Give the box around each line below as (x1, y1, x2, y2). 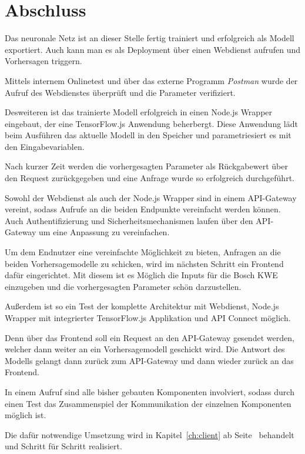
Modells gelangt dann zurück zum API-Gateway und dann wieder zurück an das (5, 354, 294, 366)
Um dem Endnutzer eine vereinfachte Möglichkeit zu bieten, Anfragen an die (5, 246, 281, 258)
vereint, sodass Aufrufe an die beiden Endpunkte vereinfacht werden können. (5, 203, 281, 215)
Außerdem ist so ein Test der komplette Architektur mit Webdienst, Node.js (5, 300, 279, 312)
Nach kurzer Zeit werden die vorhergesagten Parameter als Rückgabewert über (5, 160, 288, 172)
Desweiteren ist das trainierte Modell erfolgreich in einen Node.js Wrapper (5, 106, 273, 118)
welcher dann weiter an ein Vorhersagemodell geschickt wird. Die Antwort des (5, 343, 285, 355)
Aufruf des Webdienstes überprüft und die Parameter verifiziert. (5, 86, 236, 98)
